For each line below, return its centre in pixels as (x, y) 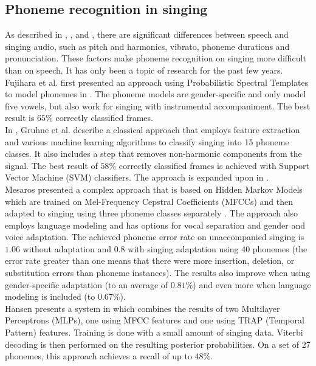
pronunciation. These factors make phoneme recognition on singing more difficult (156, 58)
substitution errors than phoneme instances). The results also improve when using (158, 273)
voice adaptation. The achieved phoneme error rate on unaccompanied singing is (155, 237)
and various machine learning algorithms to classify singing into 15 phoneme (147, 141)
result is (20, 118)
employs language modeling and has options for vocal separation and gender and (155, 225)
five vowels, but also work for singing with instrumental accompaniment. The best (158, 105)
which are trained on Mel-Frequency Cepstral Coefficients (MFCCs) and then (149, 201)
